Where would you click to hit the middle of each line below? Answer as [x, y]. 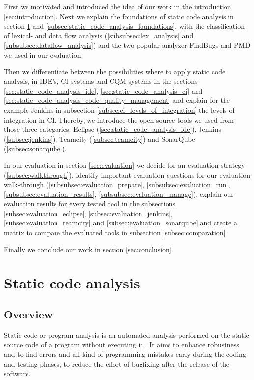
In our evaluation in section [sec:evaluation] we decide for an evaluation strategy [125, 165]
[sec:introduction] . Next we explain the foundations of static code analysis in [119, 16]
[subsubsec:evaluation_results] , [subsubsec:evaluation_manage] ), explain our [119, 194]
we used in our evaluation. [43, 54]
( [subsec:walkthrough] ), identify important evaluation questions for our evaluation [127, 174]
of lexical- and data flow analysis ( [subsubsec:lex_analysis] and [99, 35]
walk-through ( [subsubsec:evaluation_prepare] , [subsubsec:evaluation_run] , [117, 184]
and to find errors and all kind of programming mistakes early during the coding [125, 354]
